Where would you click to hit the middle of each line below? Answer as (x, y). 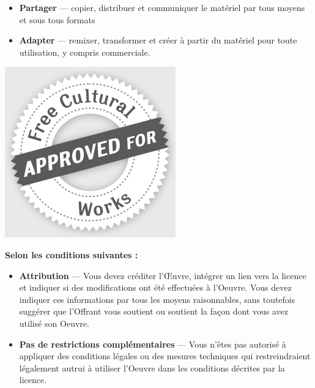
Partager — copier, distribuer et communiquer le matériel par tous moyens (162, 7)
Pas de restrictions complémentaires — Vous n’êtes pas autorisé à (153, 344)
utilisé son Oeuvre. (54, 323)
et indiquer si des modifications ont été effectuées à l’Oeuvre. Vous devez (155, 287)
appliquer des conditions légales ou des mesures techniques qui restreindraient (165, 356)
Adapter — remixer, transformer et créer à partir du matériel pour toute (158, 40)
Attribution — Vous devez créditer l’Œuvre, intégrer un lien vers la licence (163, 275)
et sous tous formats (57, 19)
